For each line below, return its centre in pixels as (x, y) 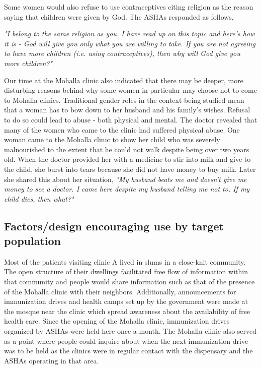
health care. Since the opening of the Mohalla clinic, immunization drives (117, 321)
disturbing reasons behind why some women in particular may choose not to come (130, 90)
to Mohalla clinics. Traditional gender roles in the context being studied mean (124, 100)
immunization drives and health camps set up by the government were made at (126, 301)
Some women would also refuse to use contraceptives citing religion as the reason (129, 7)
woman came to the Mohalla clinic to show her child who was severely (112, 139)
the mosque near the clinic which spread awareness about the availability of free (127, 311)
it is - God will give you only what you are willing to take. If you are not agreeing (130, 43)
